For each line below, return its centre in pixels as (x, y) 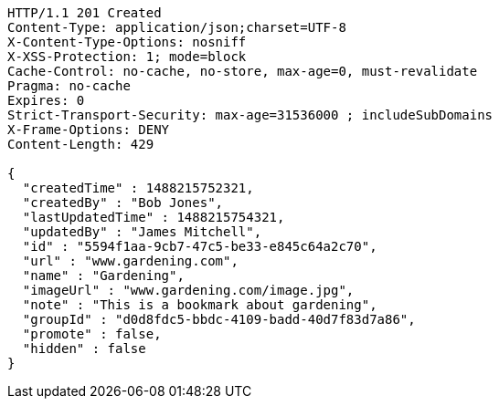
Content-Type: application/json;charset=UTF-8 (177, 27)
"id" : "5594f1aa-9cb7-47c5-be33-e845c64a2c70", (200, 246)
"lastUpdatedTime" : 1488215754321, (154, 217)
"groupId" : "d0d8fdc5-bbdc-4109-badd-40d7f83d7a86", (219, 319)
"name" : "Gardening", (103, 276)
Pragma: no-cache (69, 86)
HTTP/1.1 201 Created (85, 13)
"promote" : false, (92, 334)
